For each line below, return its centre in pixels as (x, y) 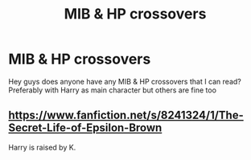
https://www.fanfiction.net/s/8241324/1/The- (126, 115)
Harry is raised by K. (42, 147)
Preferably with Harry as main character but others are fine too (113, 90)
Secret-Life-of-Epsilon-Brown (85, 128)
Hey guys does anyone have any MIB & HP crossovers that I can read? (125, 81)
